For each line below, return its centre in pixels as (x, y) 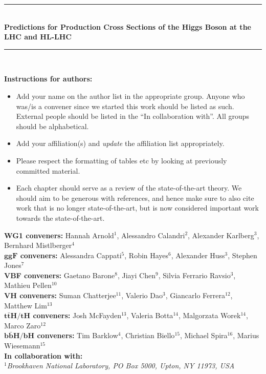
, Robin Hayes (147, 255)
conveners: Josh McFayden (77, 315)
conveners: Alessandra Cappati (71, 255)
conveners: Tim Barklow (77, 335)
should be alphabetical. (52, 126)
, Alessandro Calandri (151, 235)
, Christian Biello (148, 335)
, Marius (246, 335)
